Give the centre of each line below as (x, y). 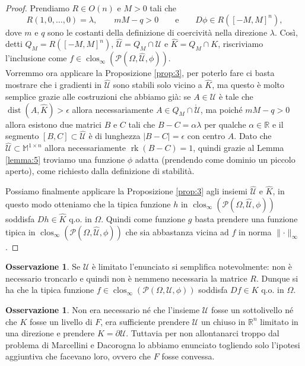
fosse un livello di (61, 321)
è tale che (236, 97)
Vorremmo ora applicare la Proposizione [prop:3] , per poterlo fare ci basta (140, 73)
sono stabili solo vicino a (158, 85)
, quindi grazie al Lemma (239, 148)
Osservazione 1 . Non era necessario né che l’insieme (103, 310)
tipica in (20, 231)
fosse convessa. (188, 356)
